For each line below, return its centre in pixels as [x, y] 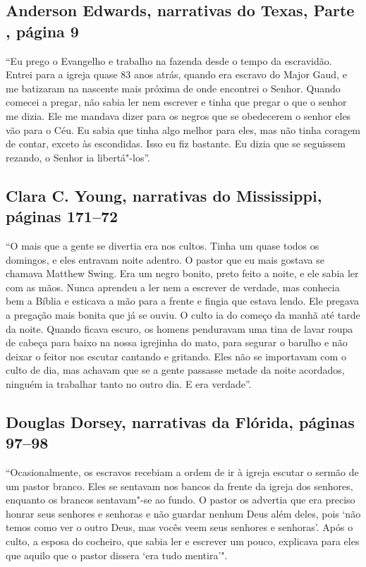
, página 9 [42, 31]
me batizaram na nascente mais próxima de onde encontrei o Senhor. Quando [173, 88]
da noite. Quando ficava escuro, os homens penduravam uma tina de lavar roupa [179, 328]
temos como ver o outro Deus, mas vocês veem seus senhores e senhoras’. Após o [179, 527]
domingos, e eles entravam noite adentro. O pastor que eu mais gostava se [165, 259]
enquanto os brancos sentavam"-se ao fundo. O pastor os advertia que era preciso [181, 500]
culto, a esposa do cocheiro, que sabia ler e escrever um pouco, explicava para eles [183, 541]
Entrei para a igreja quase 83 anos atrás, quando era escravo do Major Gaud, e [176, 74]
